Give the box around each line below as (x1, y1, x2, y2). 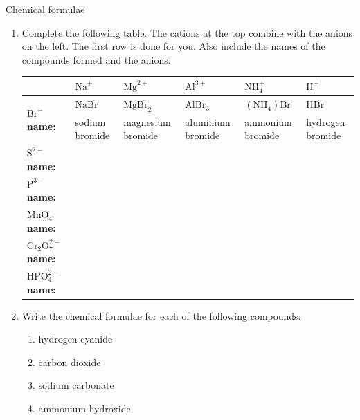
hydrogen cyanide (38, 331, 113, 346)
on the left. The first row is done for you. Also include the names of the (21, 39, 325, 53)
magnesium (123, 114, 171, 129)
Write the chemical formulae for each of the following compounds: (21, 308, 301, 322)
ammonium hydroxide (38, 401, 131, 416)
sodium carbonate (38, 378, 114, 392)
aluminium (185, 114, 231, 129)
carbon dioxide (38, 354, 101, 369)
